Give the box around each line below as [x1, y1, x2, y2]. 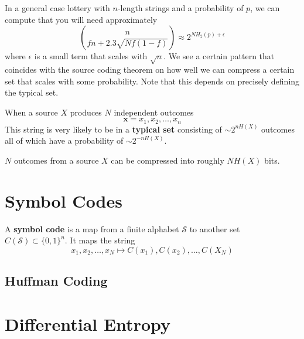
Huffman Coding [5, 272, 108, 290]
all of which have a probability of [5, 134, 124, 147]
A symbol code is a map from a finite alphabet [5, 222, 179, 235]
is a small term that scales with [34, 50, 148, 62]
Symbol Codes [5, 188, 122, 212]
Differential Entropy [5, 311, 170, 335]
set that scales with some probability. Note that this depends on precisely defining [5, 74, 300, 87]
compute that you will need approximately [5, 13, 158, 25]
